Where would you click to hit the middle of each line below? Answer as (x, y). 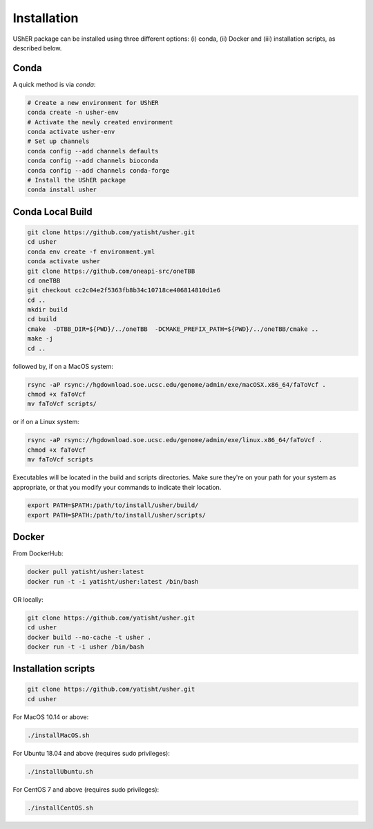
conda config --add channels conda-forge (98, 170)
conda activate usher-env (71, 132)
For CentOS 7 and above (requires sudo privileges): (86, 789)
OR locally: (28, 599)
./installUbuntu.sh (60, 771)
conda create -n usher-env (73, 113)
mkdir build (48, 310)
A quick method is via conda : (54, 84)
